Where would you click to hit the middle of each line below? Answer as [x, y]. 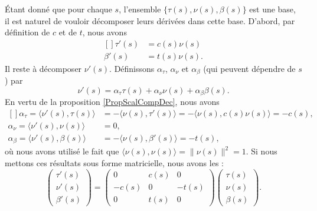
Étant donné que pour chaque [58, 9]
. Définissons [132, 68]
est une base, [272, 9]
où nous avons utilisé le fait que [62, 151]
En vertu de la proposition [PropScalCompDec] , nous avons [112, 102]
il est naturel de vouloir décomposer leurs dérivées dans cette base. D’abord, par [150, 20]
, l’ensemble [140, 9]
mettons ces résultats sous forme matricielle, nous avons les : [114, 163]
